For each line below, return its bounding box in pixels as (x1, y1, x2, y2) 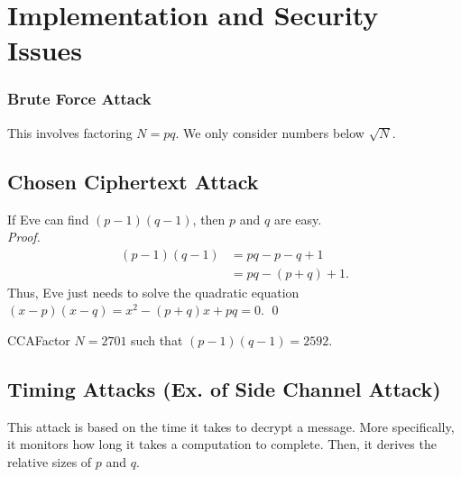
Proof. (7, 227, 41, 246)
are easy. (273, 209, 322, 228)
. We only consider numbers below (175, 123, 364, 142)
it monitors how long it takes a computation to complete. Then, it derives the (7, 435, 437, 454)
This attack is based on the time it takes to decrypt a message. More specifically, (7, 417, 455, 436)
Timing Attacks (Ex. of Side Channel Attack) (7, 375, 441, 402)
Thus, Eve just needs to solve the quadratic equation (7, 282, 300, 301)
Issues (7, 32, 82, 69)
